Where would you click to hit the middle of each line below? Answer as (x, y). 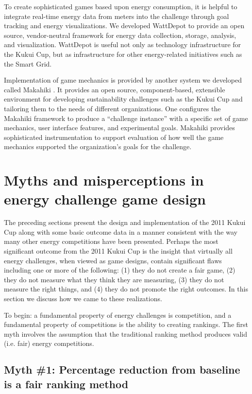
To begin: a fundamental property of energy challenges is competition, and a (118, 315)
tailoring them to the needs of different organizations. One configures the (112, 108)
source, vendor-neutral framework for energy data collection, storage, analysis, (120, 35)
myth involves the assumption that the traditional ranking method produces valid (126, 334)
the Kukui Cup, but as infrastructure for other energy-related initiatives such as (123, 54)
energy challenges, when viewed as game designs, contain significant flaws (113, 260)
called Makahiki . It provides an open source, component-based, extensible (115, 89)
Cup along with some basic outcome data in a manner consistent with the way (121, 231)
